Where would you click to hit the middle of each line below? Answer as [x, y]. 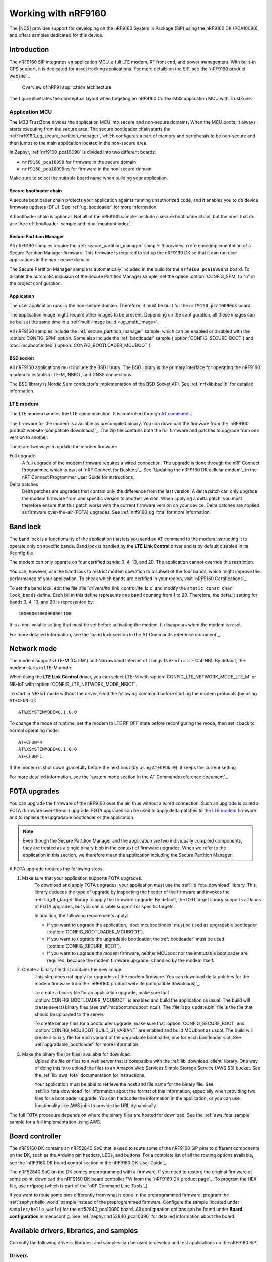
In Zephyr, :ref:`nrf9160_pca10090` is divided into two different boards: [83, 152]
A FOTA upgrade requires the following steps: [57, 869]
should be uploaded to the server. [70, 1014]
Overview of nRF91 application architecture [67, 87]
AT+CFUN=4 [30, 742]
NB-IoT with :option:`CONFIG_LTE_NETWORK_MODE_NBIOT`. [73, 684]
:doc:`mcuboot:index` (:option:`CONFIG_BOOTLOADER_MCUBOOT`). [81, 345]
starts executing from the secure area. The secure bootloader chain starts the [90, 129]
